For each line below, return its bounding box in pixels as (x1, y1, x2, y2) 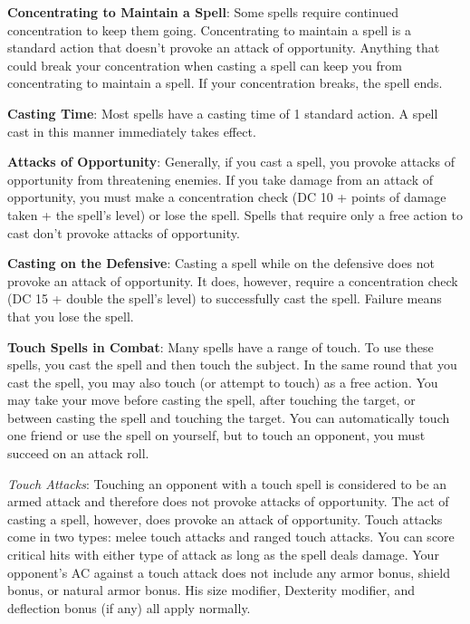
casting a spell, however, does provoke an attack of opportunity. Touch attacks (7, 509, 443, 528)
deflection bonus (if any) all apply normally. (7, 598, 251, 617)
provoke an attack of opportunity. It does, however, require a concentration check (7, 271, 458, 290)
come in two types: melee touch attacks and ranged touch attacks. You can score (7, 527, 455, 546)
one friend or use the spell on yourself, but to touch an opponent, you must (7, 426, 426, 445)
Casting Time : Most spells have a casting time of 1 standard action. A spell (7, 103, 438, 122)
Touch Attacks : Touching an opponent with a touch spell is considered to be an (7, 474, 447, 493)
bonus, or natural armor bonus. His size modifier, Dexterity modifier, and (7, 581, 415, 600)
